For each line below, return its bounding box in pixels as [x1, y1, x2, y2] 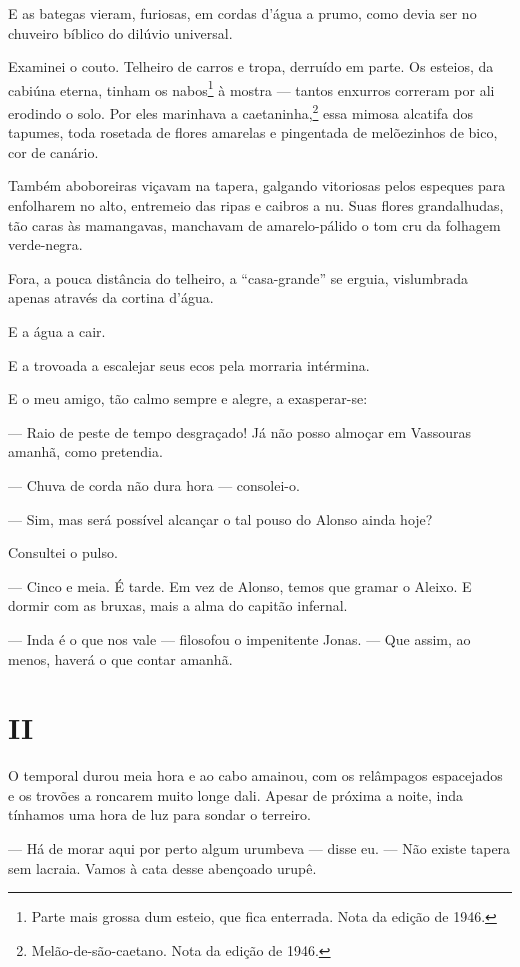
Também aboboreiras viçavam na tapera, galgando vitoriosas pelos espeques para [8, 175, 506, 196]
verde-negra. [8, 234, 83, 255]
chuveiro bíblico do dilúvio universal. [8, 22, 233, 43]
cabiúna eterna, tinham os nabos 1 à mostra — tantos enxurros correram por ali [8, 76, 495, 100]
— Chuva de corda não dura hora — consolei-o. [8, 475, 300, 495]
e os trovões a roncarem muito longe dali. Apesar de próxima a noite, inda [8, 784, 464, 805]
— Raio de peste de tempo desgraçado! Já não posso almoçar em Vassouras [8, 421, 471, 442]
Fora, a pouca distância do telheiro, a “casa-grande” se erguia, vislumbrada [8, 267, 468, 288]
